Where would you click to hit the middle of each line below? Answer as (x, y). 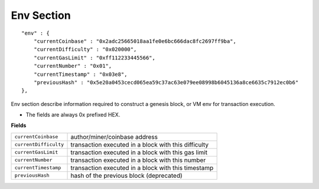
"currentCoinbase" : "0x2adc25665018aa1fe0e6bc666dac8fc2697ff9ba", (135, 41)
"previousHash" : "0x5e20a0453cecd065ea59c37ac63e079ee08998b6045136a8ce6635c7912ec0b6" (166, 82)
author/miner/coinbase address (114, 137)
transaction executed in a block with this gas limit (139, 152)
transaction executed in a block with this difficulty (140, 144)
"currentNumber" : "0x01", (73, 66)
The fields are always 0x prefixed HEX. (73, 115)
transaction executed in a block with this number (138, 160)
